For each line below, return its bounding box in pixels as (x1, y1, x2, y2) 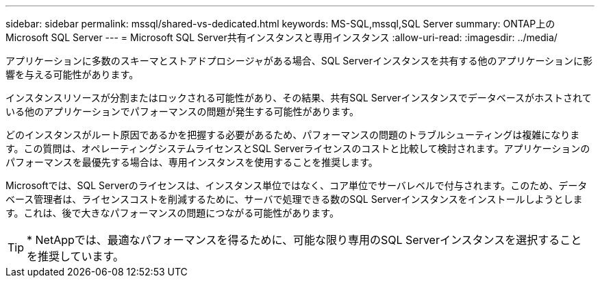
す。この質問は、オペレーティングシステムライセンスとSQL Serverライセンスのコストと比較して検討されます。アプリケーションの (5, 143, 590, 154)
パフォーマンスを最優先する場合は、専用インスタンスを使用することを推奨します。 (5, 156, 378, 168)
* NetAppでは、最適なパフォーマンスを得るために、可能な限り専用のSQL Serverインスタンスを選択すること (27, 233, 582, 247)
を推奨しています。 (27, 249, 124, 263)
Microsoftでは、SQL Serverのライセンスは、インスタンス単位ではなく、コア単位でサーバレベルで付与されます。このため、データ (5, 180, 588, 191)
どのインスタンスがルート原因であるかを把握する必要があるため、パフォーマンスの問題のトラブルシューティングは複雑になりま (5, 129, 580, 140)
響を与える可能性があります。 (5, 69, 139, 80)
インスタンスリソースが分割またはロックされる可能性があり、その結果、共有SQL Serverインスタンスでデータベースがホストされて (5, 92, 592, 103)
